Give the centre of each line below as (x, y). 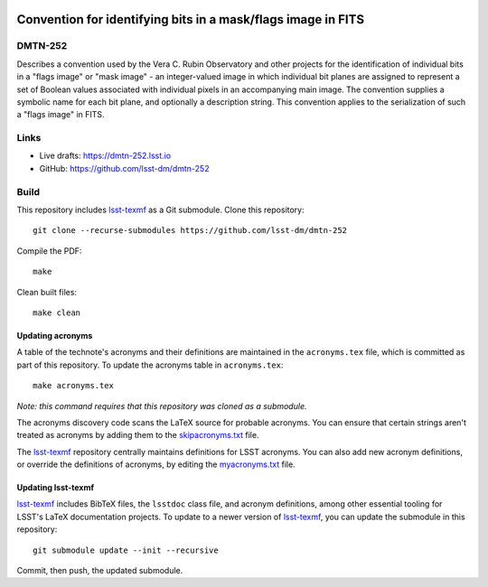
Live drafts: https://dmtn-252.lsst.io (105, 156)
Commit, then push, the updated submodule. (100, 571)
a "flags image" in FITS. (61, 115)
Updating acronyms (55, 335)
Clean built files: (47, 292)
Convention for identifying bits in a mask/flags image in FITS (191, 19)
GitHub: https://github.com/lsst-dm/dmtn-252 (124, 168)
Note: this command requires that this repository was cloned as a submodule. (162, 405)
